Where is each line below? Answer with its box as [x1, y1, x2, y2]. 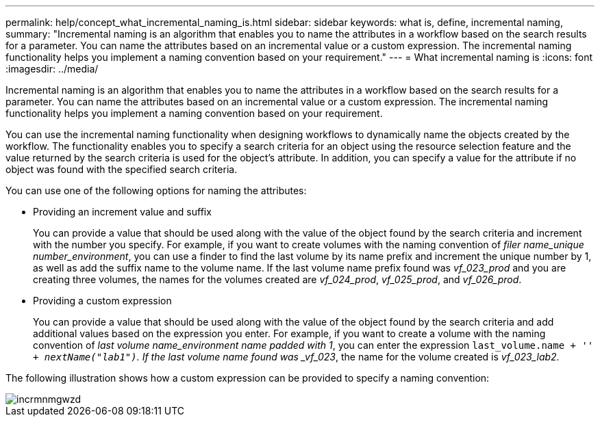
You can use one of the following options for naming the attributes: [5, 185, 307, 196]
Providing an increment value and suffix [33, 206, 212, 217]
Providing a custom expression [33, 295, 172, 306]
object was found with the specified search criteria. [5, 163, 238, 175]
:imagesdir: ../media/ [5, 63, 99, 75]
